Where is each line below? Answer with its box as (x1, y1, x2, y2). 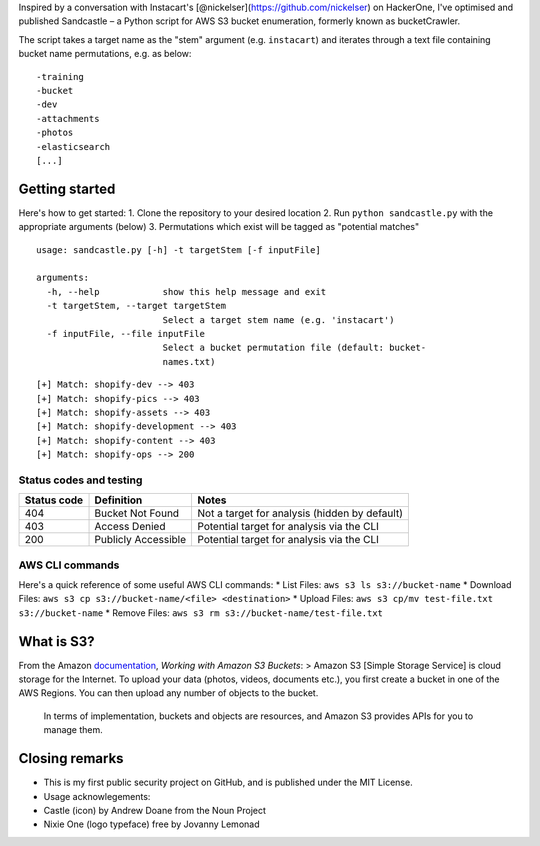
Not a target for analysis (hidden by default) (197, 506, 404, 520)
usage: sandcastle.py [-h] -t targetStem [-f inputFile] (36, 244, 322, 255)
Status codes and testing (18, 473, 143, 487)
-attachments (36, 113, 100, 124)
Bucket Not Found (94, 506, 180, 520)
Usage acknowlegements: (43, 790, 151, 802)
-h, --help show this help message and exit (46, 286, 327, 297)
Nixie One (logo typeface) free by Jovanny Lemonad (43, 818, 260, 830)
